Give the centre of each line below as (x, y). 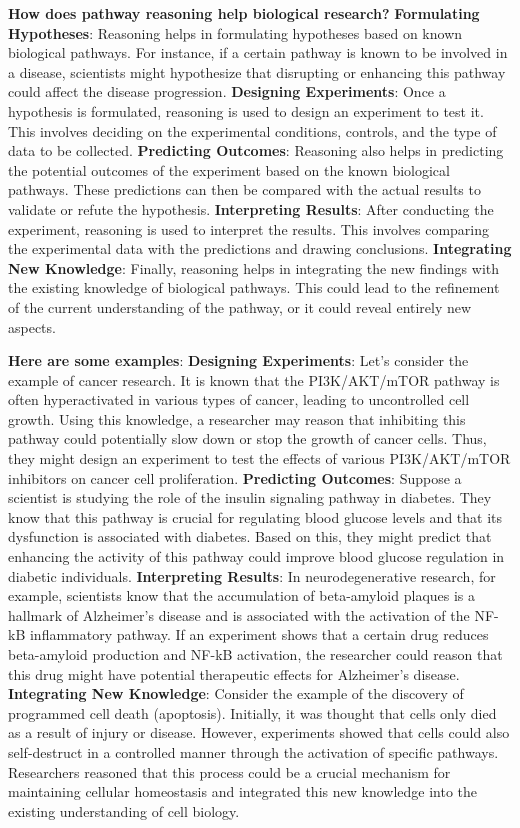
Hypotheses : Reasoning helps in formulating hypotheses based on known (235, 32)
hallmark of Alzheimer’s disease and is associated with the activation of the (239, 614)
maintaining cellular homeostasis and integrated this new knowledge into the (242, 791)
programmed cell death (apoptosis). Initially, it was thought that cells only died (252, 712)
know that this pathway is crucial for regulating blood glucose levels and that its (255, 516)
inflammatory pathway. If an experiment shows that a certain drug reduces (259, 634)
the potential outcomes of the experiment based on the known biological (229, 169)
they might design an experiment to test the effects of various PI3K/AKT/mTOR (259, 458)
